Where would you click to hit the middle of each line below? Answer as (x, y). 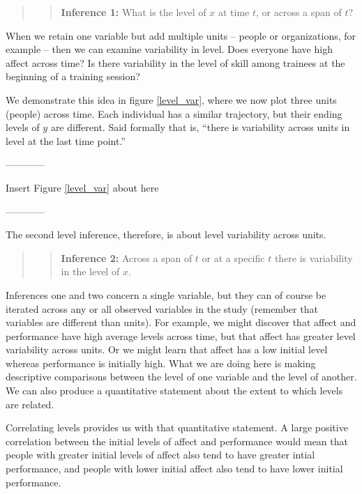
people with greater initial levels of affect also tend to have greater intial (160, 455)
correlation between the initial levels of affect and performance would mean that (177, 441)
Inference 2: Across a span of (127, 257)
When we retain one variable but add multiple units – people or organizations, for (181, 35)
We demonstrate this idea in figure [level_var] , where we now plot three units (171, 99)
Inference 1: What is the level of (134, 12)
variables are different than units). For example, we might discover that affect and (181, 322)
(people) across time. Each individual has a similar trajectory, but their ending (174, 113)
